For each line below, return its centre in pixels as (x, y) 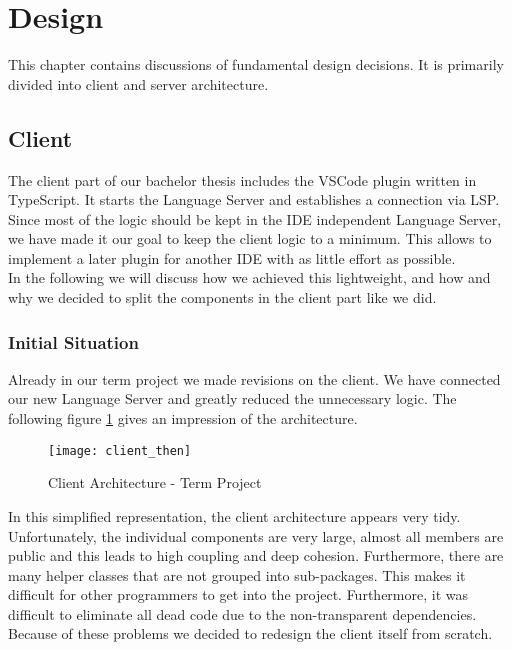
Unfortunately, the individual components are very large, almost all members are (256, 535)
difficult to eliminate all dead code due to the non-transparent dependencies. (242, 613)
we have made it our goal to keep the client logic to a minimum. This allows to (250, 238)
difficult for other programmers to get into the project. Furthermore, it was (238, 594)
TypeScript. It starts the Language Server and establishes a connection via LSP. (254, 199)
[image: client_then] (120, 450)
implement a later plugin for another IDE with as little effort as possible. (232, 257)
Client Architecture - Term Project (155, 482)
